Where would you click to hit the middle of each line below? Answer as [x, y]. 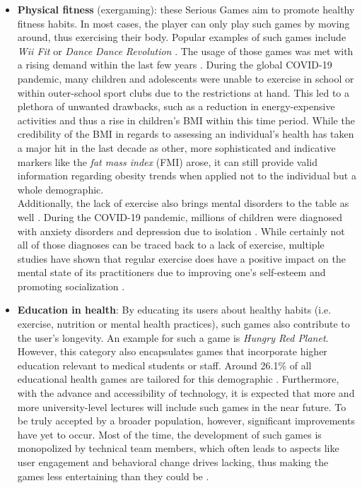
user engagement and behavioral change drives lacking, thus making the [173, 462]
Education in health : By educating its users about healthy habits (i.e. [174, 310]
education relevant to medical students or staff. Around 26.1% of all [164, 365]
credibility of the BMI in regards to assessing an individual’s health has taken [186, 134]
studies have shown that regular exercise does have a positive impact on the [181, 258]
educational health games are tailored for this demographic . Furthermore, [178, 379]
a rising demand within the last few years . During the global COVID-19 [175, 65]
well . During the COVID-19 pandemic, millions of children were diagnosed [180, 216]
